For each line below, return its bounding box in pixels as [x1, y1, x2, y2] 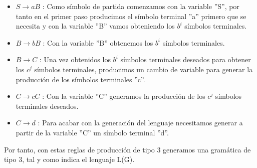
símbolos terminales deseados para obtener [120, 54, 251, 65]
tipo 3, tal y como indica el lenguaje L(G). [4, 154, 135, 164]
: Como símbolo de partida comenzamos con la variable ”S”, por [42, 1, 239, 11]
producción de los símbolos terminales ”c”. [16, 74, 145, 84]
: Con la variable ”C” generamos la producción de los [42, 91, 205, 101]
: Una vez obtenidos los [39, 54, 111, 65]
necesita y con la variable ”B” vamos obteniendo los [16, 21, 175, 31]
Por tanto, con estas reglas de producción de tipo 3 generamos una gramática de [4, 144, 251, 154]
